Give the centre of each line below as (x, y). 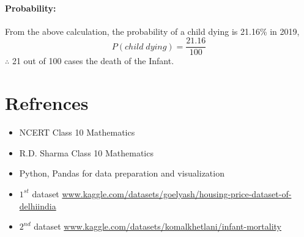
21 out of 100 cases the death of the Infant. (93, 61)
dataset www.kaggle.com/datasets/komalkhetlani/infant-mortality (158, 226)
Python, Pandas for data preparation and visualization (122, 173)
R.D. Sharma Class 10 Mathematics (86, 152)
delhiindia (38, 206)
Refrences (47, 103)
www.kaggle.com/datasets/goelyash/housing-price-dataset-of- (177, 193)
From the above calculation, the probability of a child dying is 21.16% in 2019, (152, 31)
